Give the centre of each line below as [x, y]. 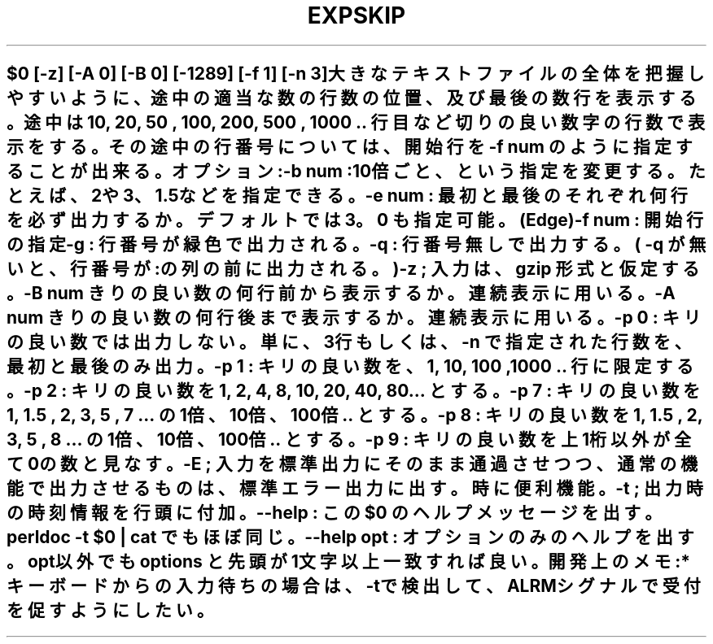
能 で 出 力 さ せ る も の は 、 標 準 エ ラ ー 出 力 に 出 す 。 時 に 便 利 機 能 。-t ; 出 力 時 [355, 489]
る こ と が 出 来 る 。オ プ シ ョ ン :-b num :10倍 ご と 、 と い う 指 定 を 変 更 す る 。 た [356, 172]
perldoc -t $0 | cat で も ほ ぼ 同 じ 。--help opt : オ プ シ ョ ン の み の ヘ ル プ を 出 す [350, 537]
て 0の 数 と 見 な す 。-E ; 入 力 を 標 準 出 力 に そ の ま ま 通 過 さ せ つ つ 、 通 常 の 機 [352, 464]
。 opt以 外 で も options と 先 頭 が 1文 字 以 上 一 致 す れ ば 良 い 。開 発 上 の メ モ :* [349, 562]
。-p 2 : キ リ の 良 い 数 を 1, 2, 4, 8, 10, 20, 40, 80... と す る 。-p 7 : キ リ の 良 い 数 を [354, 391]
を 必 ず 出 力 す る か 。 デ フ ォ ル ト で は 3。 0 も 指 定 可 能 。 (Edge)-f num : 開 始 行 [355, 220]
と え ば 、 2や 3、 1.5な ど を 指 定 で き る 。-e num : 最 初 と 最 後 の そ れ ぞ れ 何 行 [347, 196]
